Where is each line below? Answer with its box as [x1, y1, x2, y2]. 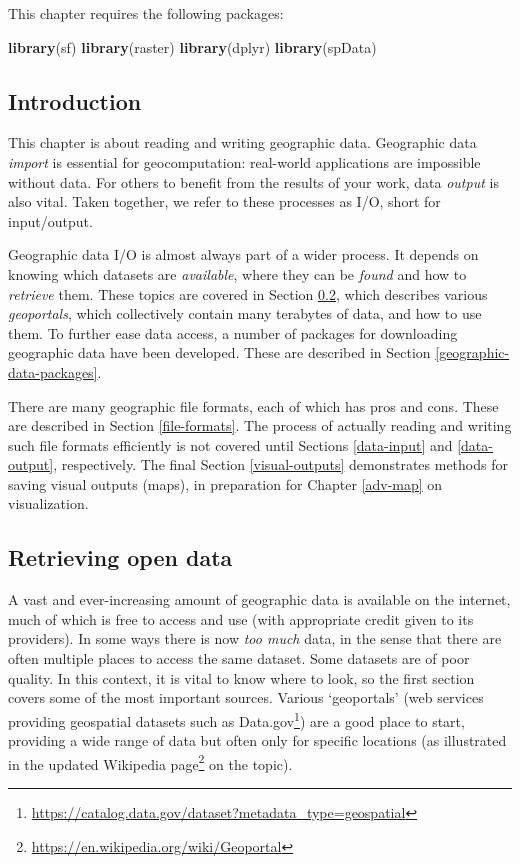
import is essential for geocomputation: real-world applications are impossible [8, 151, 481, 172]
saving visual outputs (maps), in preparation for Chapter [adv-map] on [8, 473, 443, 494]
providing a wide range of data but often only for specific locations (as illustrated [8, 730, 507, 751]
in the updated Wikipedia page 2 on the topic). [8, 750, 293, 774]
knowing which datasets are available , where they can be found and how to [8, 263, 467, 284]
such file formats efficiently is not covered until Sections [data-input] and [8, 434, 453, 455]
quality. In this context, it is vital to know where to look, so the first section [8, 667, 475, 688]
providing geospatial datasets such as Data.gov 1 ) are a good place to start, [8, 707, 465, 731]
